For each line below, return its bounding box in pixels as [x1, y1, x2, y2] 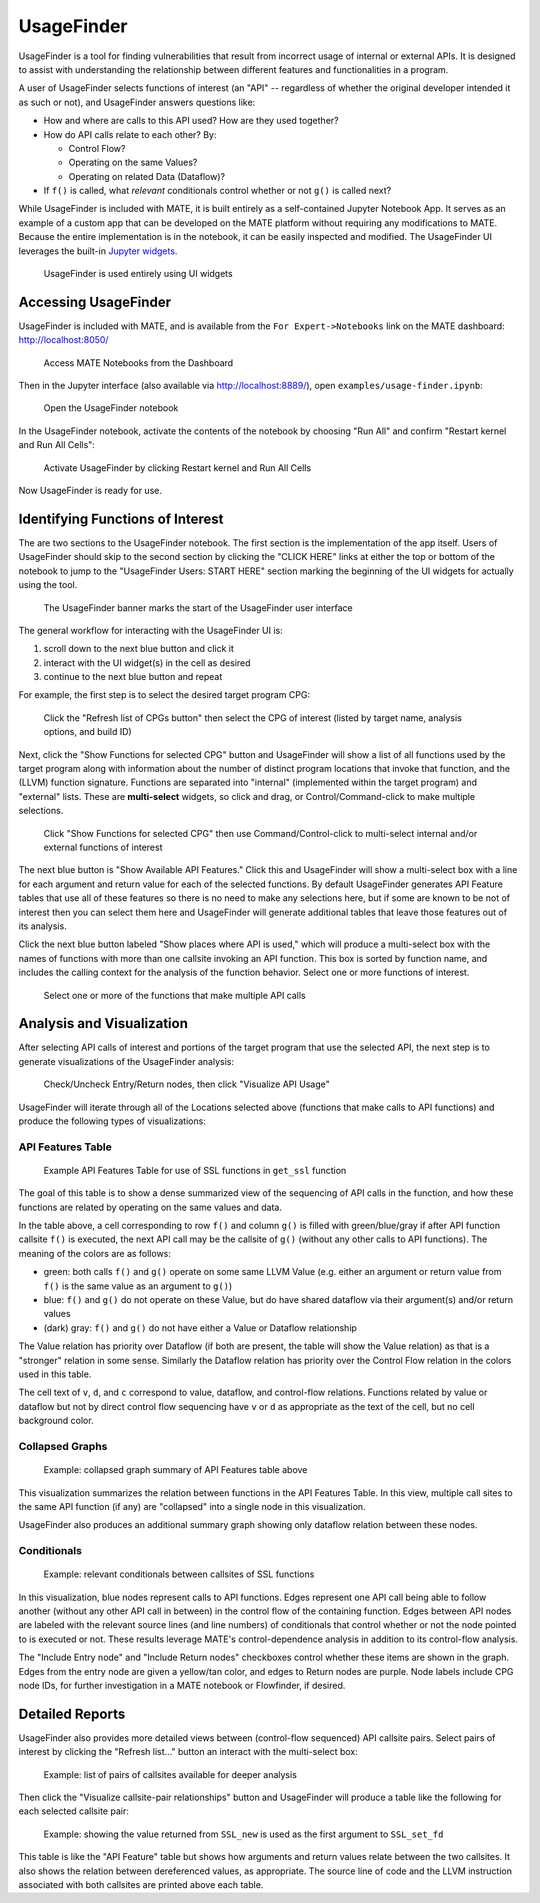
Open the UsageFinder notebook [43, 402, 179, 414]
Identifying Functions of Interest [18, 510, 224, 527]
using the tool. [18, 579, 78, 591]
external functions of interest [43, 841, 163, 853]
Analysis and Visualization [18, 1015, 189, 1032]
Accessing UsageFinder [18, 293, 172, 310]
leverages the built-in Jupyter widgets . [18, 245, 178, 257]
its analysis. [18, 920, 67, 932]
